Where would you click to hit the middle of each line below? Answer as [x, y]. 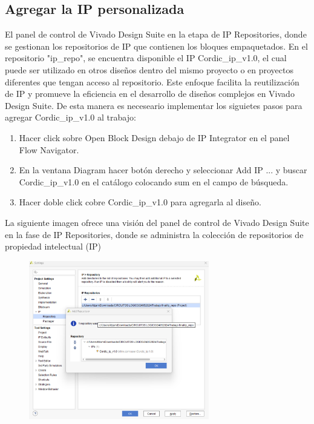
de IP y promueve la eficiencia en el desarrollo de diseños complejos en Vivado [150, 94]
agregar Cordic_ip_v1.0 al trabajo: [70, 117]
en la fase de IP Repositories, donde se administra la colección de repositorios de [154, 234]
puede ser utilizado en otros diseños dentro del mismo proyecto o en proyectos [149, 69]
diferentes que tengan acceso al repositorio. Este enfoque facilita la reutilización [152, 81]
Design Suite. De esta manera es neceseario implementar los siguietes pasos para [154, 105]
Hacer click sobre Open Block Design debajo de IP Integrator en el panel [154, 137]
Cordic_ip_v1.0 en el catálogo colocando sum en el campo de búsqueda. [154, 181]
